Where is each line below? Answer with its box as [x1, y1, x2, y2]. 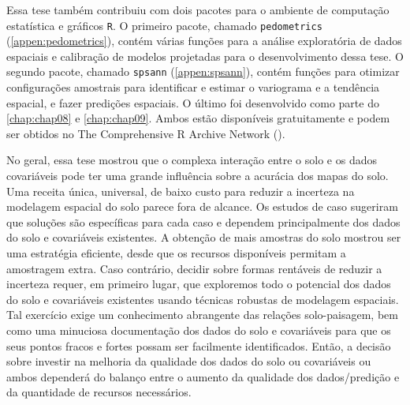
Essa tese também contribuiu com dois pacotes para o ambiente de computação [6, 2, 389, 17]
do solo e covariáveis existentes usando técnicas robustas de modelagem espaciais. [6, 291, 399, 307]
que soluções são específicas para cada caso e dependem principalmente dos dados [6, 213, 401, 230]
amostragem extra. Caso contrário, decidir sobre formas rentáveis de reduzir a [6, 260, 382, 276]
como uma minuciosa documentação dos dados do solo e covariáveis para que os [6, 322, 391, 338]
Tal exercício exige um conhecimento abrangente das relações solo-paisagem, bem [6, 306, 398, 323]
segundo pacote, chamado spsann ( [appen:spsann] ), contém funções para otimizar [6, 63, 400, 80]
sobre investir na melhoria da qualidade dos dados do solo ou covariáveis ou [6, 353, 371, 369]
